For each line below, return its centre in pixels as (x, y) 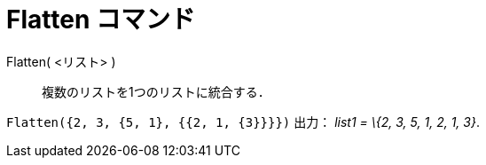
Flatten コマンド (101, 20)
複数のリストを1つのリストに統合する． (156, 91)
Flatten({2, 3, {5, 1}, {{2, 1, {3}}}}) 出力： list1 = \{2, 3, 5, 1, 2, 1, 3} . (243, 122)
